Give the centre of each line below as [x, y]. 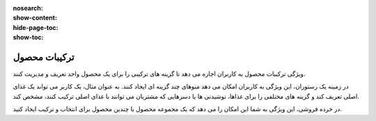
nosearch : [28, 8]
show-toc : [28, 38]
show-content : [35, 18]
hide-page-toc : [36, 27]
